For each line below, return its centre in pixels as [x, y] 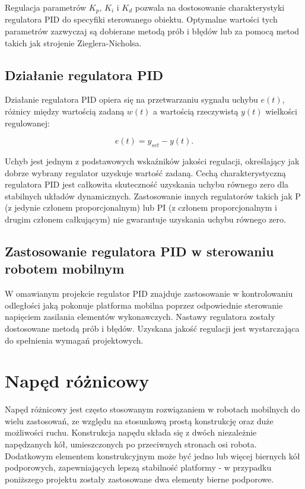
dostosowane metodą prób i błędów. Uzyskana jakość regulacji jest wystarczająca [152, 328]
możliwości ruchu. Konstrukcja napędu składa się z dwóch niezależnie [131, 432]
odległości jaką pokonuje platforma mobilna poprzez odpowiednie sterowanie [144, 305]
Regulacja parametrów [46, 7]
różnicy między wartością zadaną [65, 111]
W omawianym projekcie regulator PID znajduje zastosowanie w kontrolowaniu [149, 293]
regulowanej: [27, 123]
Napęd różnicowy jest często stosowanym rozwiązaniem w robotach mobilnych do [152, 409]
